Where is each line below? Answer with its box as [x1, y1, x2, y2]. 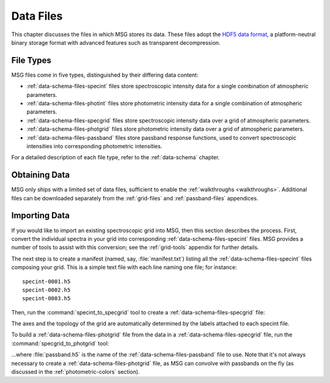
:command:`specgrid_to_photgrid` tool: [11, 339, 109, 347]
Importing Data [11, 210, 70, 221]
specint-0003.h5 [22, 295, 71, 302]
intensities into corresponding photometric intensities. [26, 142, 163, 150]
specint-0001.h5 [22, 278, 71, 285]
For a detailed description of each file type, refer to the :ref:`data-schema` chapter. [11, 154, 220, 161]
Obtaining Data [11, 170, 70, 180]
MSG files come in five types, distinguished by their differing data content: [11, 71, 199, 78]
